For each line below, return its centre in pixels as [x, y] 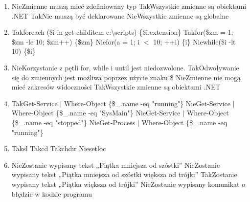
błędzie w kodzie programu [52, 193]
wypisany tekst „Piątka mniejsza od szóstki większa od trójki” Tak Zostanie [124, 174]
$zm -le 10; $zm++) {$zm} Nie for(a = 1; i [76, 41]
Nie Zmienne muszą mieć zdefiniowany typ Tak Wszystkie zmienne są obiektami [129, 6]
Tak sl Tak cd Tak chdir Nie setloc [59, 148]
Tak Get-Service [34, 103]
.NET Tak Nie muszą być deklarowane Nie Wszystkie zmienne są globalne [120, 15]
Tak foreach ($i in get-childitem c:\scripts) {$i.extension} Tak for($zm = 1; [122, 32]
